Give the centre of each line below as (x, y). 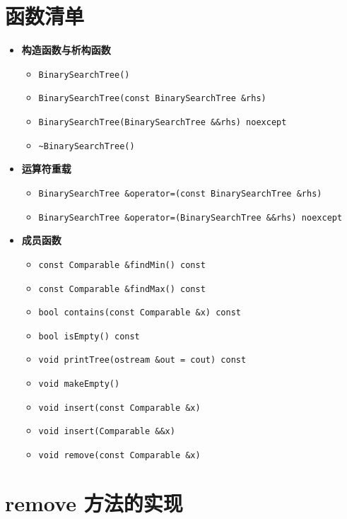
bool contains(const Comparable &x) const (140, 313)
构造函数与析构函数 (66, 50)
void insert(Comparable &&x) (107, 432)
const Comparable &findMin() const (122, 265)
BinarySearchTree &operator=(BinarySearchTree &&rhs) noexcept (190, 217)
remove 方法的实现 (94, 502)
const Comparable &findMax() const (122, 289)
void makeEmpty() (79, 384)
